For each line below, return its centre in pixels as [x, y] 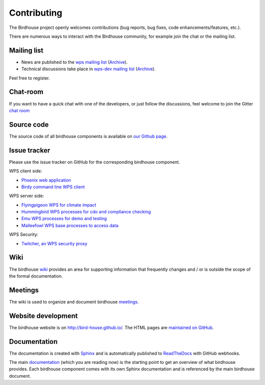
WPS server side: [26, 196]
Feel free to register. [29, 78]
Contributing [36, 13]
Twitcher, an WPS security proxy [54, 243]
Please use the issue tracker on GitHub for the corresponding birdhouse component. [94, 162]
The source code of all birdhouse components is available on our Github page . [88, 136]
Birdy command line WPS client [53, 187]
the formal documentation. [36, 276]
